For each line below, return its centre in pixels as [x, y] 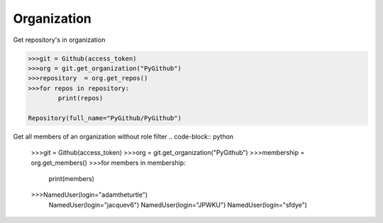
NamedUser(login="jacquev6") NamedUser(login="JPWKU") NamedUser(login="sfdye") [178, 205]
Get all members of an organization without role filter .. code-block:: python [123, 136]
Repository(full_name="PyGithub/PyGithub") [105, 118]
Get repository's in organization [59, 40]
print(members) [72, 179]
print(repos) [81, 98]
